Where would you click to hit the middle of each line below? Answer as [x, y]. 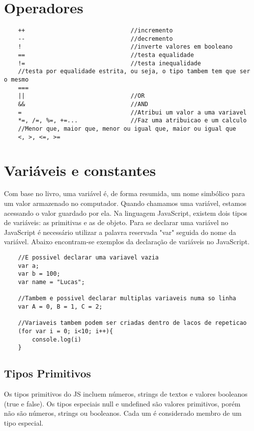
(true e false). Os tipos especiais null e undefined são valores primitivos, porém [122, 403]
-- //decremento [95, 39]
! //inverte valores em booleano [125, 47]
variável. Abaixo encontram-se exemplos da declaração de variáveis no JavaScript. [127, 242]
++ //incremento [95, 31]
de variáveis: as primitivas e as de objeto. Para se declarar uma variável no [116, 222]
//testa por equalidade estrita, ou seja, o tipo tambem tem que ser [134, 72]
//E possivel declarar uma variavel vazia [88, 258]
